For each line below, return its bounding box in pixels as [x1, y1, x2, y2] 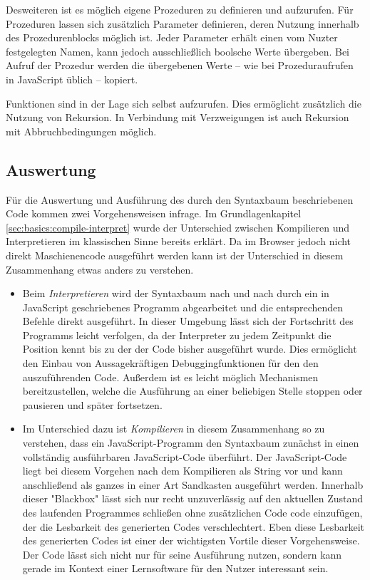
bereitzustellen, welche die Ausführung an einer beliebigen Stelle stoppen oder [22, 383, 363, 398]
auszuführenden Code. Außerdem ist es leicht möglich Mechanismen [22, 369, 319, 384]
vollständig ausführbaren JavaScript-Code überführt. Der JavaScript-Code [22, 449, 347, 464]
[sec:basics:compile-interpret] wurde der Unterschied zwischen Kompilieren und [6, 219, 350, 234]
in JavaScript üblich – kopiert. [6, 71, 138, 86]
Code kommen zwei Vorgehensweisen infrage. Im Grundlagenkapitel [6, 206, 302, 221]
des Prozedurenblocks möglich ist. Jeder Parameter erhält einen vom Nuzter [6, 30, 338, 45]
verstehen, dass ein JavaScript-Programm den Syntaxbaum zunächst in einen [22, 435, 359, 450]
